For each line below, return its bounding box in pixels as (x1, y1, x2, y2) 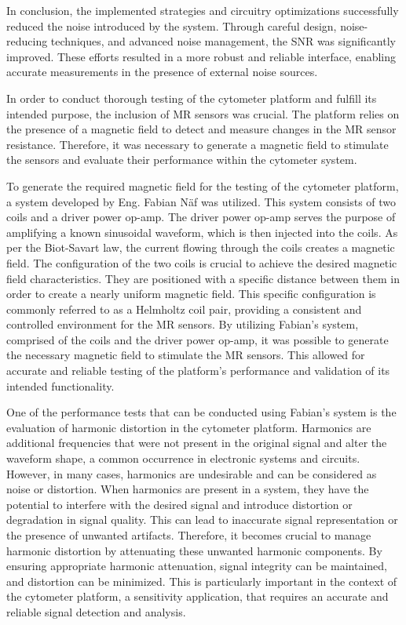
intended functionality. (6, 377, 115, 394)
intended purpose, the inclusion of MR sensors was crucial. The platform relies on (6, 105, 400, 122)
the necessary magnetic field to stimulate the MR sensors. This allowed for (6, 347, 365, 363)
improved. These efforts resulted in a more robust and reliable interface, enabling (6, 48, 397, 64)
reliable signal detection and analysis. (6, 603, 186, 620)
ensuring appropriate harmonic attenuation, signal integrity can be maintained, (6, 558, 387, 574)
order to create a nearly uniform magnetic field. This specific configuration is (6, 285, 376, 302)
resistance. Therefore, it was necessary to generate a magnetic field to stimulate (6, 136, 389, 152)
